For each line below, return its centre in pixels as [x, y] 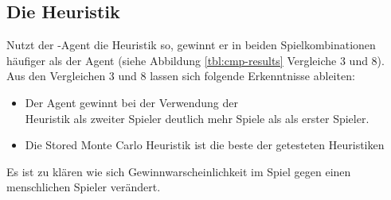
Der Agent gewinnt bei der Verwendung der [131, 102]
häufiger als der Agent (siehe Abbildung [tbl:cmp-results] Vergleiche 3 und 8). [195, 60]
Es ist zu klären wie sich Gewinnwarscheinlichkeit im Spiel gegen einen [179, 171]
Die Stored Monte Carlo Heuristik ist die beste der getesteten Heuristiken [205, 145]
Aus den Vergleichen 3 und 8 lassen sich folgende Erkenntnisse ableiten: [181, 76]
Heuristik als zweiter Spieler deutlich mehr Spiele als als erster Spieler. [197, 118]
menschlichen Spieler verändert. [84, 187]
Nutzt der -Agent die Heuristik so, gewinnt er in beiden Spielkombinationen [191, 45]
